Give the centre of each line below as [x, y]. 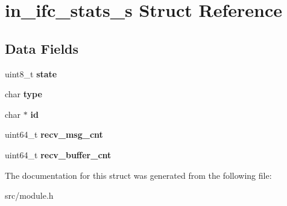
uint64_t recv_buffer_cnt [58, 154]
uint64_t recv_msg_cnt [54, 134]
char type [24, 94]
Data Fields [42, 48]
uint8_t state [31, 73]
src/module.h [29, 195]
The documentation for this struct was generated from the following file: [138, 175]
